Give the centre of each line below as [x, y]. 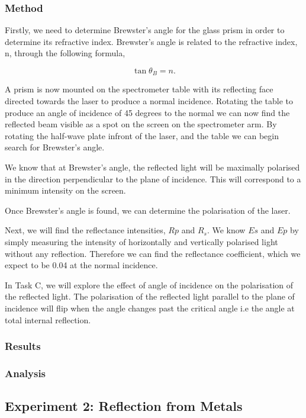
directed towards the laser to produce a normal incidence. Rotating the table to [149, 101]
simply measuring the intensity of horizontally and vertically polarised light [141, 241]
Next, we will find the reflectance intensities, [85, 230]
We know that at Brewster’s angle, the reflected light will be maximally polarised [152, 167]
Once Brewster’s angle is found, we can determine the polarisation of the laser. [148, 210]
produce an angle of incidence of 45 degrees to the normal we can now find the [147, 112]
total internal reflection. [48, 319]
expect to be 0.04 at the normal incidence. [81, 265]
